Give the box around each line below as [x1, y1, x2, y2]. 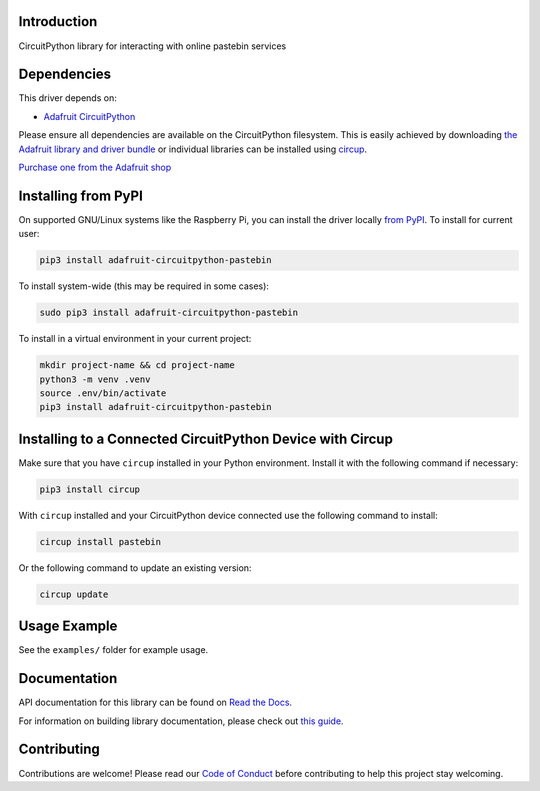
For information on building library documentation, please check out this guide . [18, 715, 344, 727]
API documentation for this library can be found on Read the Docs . [18, 696, 293, 709]
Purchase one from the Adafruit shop [18, 161, 172, 173]
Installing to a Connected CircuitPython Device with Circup [18, 430, 394, 447]
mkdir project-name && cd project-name [39, 360, 235, 371]
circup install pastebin [39, 536, 162, 547]
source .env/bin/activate [39, 387, 167, 399]
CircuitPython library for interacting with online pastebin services [18, 40, 287, 52]
